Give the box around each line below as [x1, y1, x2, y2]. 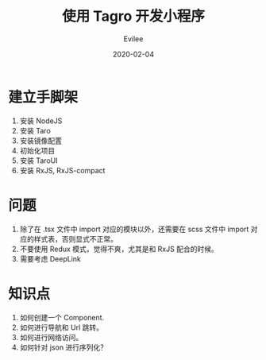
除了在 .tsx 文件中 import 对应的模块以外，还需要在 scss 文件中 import [19, 224, 249, 234]
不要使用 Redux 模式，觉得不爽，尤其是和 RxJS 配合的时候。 [19, 244, 218, 254]
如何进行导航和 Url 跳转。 [19, 323, 103, 332]
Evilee [123, 33, 144, 44]
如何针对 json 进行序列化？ [19, 343, 108, 352]
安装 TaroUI [19, 156, 58, 165]
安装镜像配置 [19, 136, 62, 145]
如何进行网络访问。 [19, 332, 83, 342]
